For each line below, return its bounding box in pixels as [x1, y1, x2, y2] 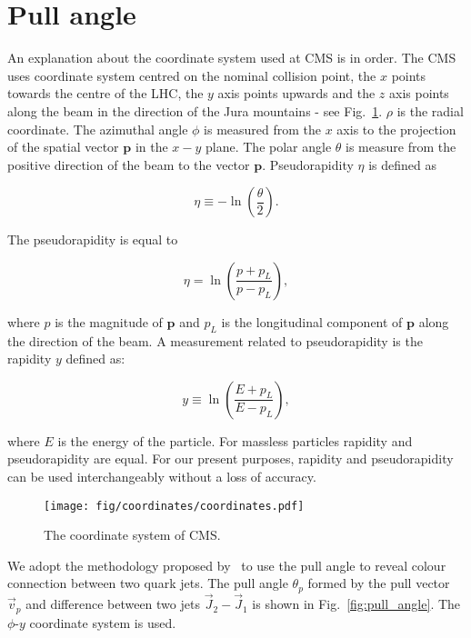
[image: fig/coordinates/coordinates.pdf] [44, 499, 305, 513]
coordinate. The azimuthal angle [7, 119, 188, 138]
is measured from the [204, 119, 322, 138]
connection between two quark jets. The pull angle [7, 573, 288, 593]
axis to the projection [336, 119, 456, 138]
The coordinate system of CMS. [44, 525, 221, 544]
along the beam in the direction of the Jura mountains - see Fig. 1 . [7, 101, 383, 120]
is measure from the [346, 137, 456, 156]
